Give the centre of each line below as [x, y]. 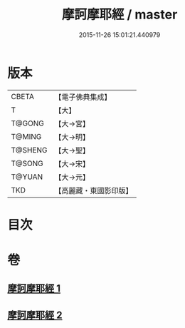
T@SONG [27, 163]
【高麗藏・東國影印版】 [94, 190]
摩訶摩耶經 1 [34, 288]
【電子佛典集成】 [83, 97]
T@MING [26, 136]
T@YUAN [27, 177]
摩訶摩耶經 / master [120, 15]
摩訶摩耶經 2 [35, 315]
